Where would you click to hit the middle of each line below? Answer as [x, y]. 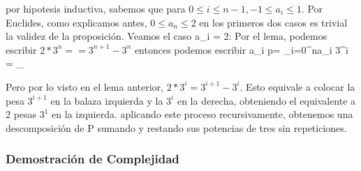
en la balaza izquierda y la [107, 100]
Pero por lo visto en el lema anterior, [84, 86]
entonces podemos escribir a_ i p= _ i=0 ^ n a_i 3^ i [241, 49]
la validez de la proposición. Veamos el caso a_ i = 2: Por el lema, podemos [167, 36]
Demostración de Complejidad [93, 159]
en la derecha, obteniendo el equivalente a [266, 100]
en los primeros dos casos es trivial [273, 22]
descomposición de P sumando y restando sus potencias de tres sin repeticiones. [176, 127]
